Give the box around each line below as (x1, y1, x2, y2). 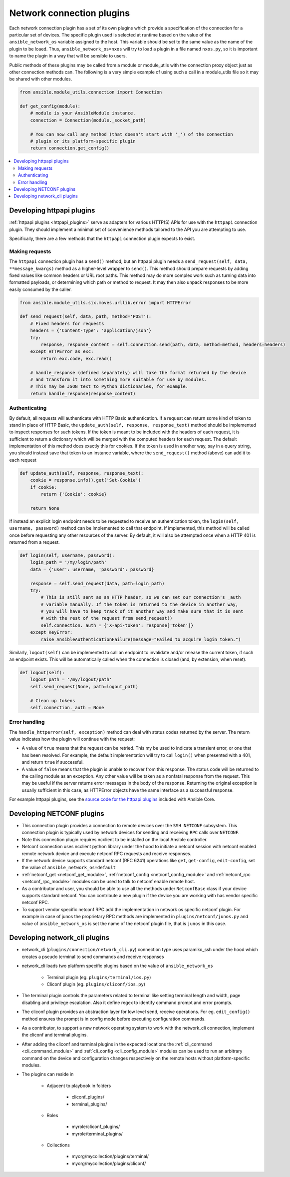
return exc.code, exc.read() (40, 355, 112, 361)
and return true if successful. (21, 759, 84, 765)
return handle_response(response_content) (30, 390, 136, 396)
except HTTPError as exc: (30, 349, 94, 354)
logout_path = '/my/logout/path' (30, 677, 112, 682)
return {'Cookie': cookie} (40, 491, 107, 497)
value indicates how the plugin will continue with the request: (9, 736, 135, 742)
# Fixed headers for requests (30, 320, 104, 326)
